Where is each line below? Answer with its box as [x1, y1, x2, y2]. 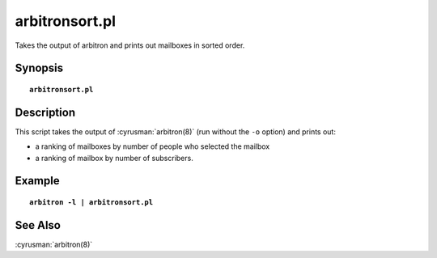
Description [15, 105, 76, 119]
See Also [15, 218, 61, 232]
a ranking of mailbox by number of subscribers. [35, 153, 193, 163]
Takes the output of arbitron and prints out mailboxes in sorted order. [15, 40, 245, 50]
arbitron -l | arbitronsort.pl [29, 198, 154, 207]
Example [15, 174, 60, 188]
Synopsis [15, 61, 64, 75]
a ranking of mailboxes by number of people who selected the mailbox [35, 142, 270, 151]
